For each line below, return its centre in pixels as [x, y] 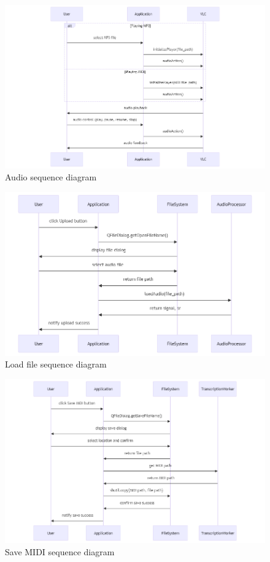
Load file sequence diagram [56, 364]
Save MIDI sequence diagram [60, 551]
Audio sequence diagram [51, 177]
